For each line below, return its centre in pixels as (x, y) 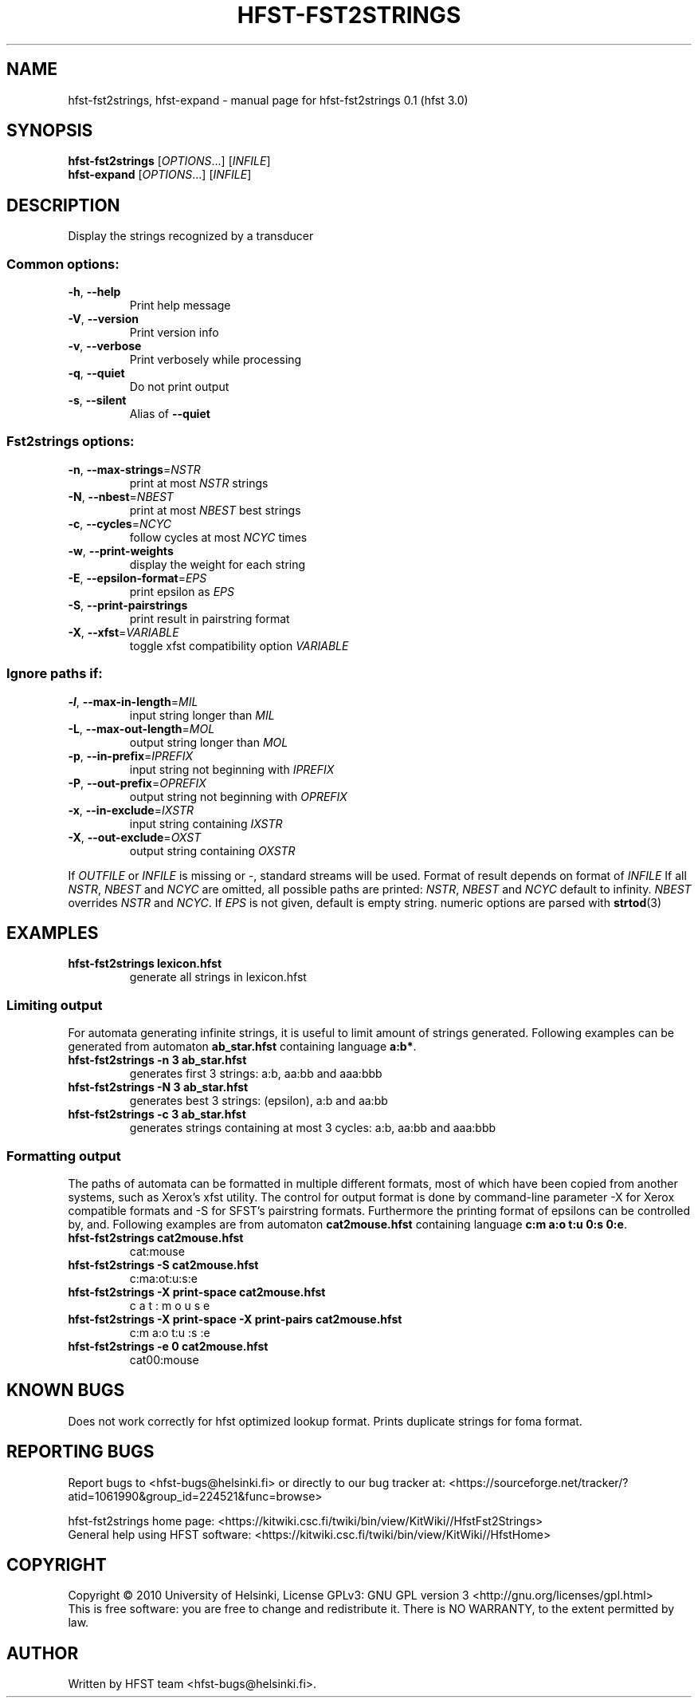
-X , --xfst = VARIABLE (124, 632)
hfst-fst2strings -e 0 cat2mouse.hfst (168, 1346)
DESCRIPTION (63, 205)
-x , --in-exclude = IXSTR (131, 810)
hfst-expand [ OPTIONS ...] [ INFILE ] (160, 175)
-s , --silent (97, 400)
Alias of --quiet (170, 414)
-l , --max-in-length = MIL (133, 701)
